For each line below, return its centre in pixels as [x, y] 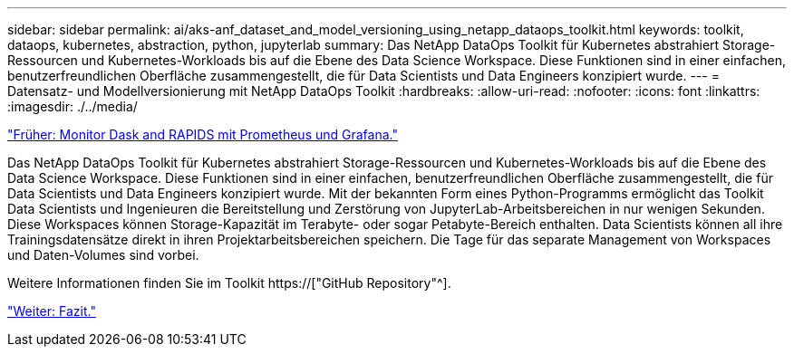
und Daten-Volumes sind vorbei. [103, 255]
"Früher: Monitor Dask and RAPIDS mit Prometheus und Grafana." [203, 134]
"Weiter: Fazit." [52, 311]
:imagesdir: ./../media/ [73, 106]
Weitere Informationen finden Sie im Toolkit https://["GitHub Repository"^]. [229, 283]
